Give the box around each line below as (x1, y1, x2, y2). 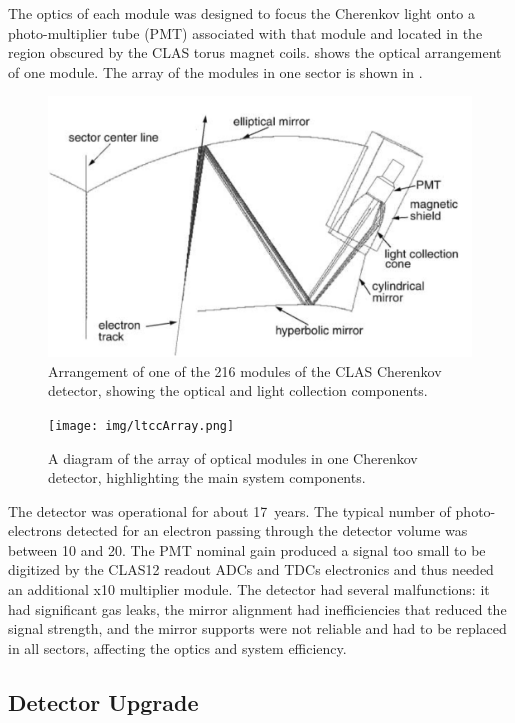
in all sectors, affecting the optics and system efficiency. (8, 637, 347, 658)
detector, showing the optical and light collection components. (48, 380, 428, 401)
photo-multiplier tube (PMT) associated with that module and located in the (8, 22, 483, 43)
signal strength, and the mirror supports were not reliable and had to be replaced (8, 618, 507, 639)
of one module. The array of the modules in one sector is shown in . (8, 61, 423, 82)
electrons (8, 520, 62, 541)
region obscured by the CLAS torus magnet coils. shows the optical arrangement (8, 42, 502, 63)
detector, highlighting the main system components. (48, 467, 366, 488)
